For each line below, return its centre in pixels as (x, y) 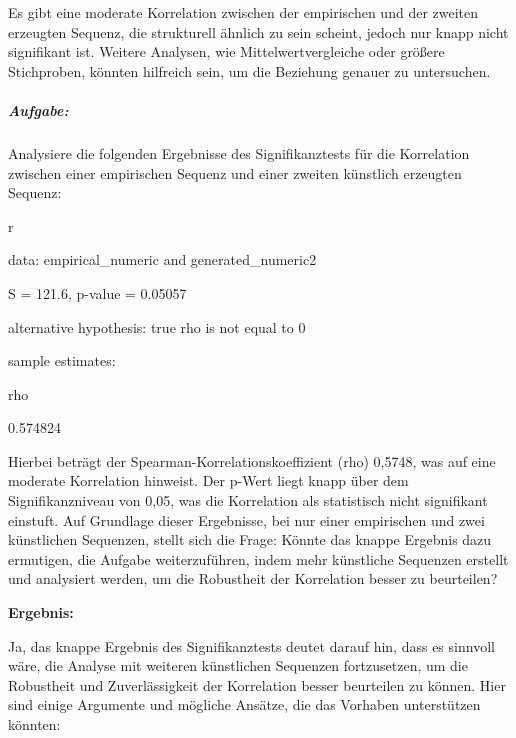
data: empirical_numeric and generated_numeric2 (162, 259)
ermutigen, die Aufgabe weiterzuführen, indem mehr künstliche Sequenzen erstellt (258, 558)
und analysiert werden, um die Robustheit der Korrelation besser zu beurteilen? (253, 578)
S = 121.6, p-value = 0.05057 (97, 292)
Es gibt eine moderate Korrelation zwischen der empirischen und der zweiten (243, 12)
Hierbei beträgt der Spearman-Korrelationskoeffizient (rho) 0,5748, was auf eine (252, 460)
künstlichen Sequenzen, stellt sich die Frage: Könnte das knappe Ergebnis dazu (250, 539)
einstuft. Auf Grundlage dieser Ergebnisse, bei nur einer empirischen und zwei (246, 519)
